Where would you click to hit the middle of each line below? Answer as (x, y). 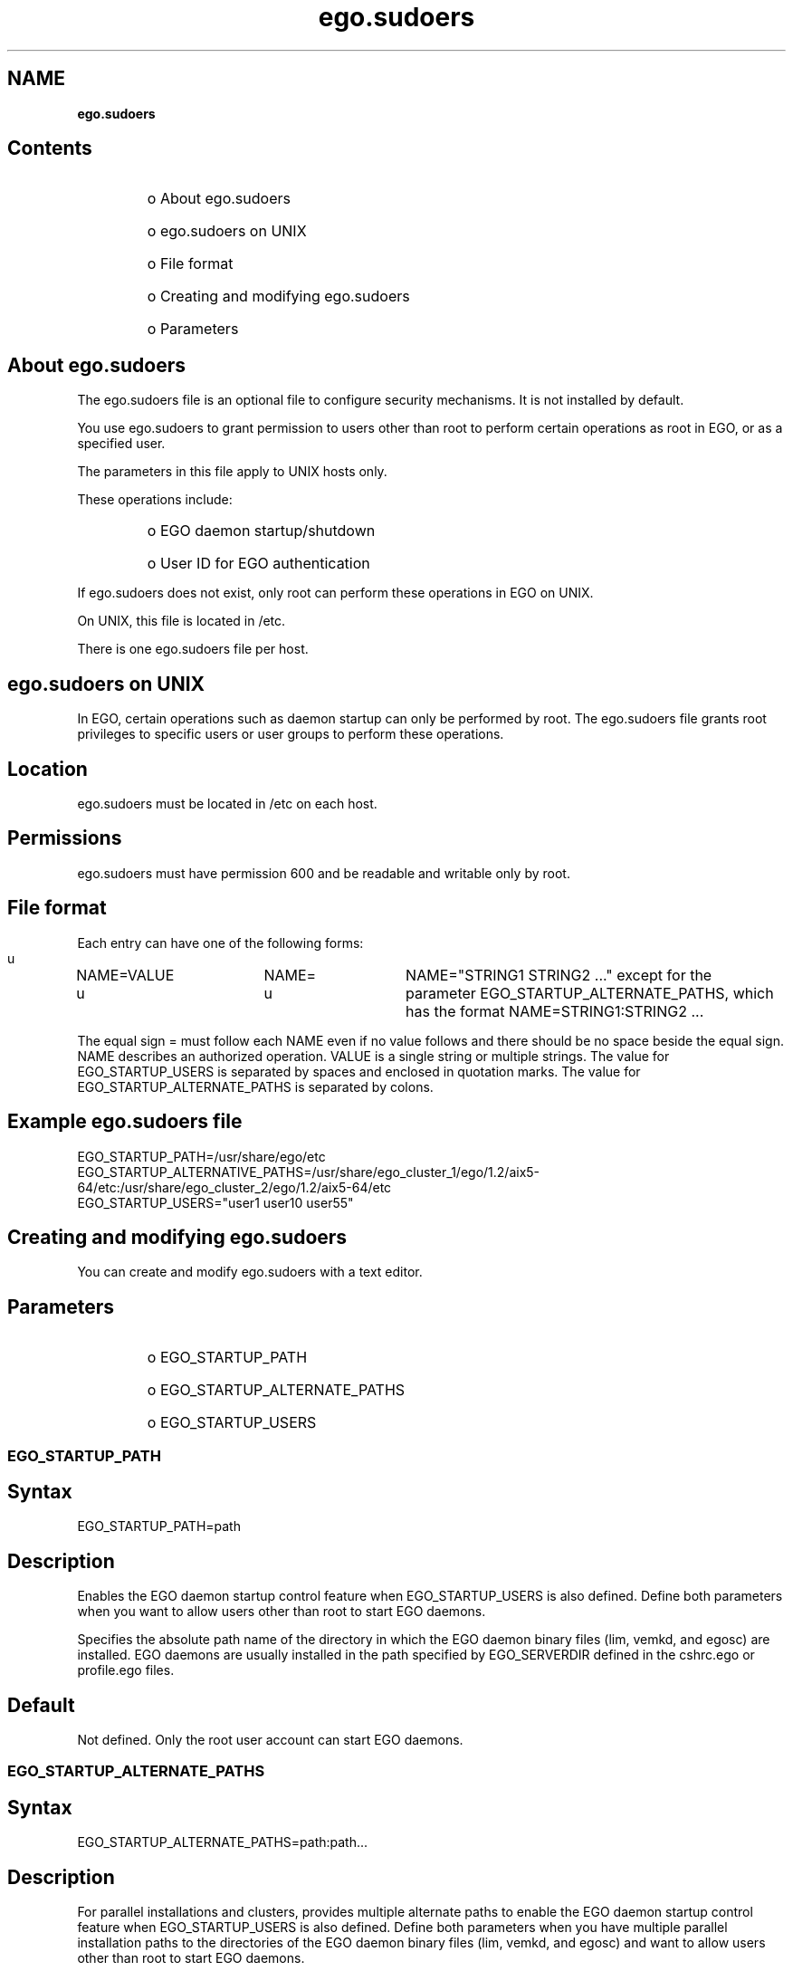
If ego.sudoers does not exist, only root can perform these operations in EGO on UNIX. (335, 593)
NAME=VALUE (125, 975)
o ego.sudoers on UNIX (227, 231)
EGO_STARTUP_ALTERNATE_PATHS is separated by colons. (255, 1086)
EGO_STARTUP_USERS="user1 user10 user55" (215, 1202)
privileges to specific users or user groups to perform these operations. (291, 734)
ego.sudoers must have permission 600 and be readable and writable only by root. (324, 873)
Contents (50, 148)
